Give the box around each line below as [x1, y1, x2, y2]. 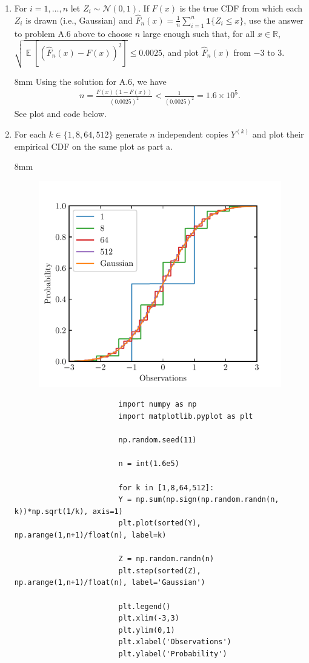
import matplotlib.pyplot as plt [118, 412, 253, 421]
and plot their [252, 127, 304, 140]
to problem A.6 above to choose [14, 27, 132, 39]
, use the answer [244, 13, 304, 26]
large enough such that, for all [142, 27, 255, 39]
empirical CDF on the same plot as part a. [14, 139, 173, 152]
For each [14, 127, 46, 140]
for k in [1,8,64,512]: [118, 483, 214, 492]
